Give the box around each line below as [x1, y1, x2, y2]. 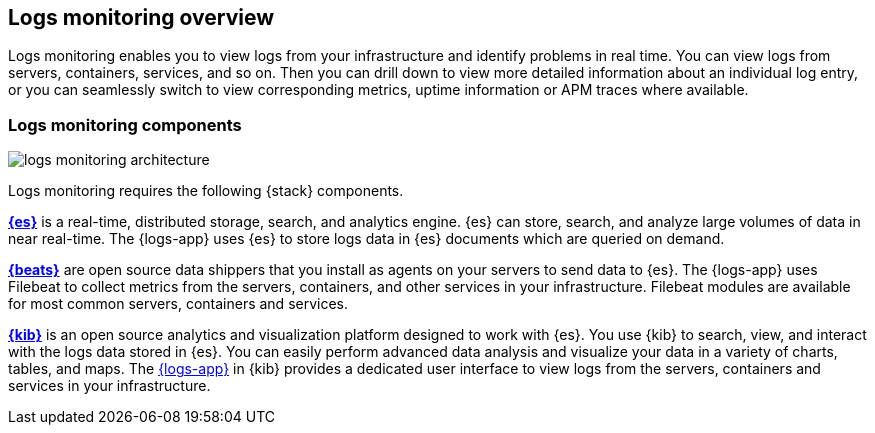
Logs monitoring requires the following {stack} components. [8, 182, 404, 200]
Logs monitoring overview [8, 5, 275, 30]
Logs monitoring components [8, 114, 242, 135]
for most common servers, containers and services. [8, 295, 349, 313]
